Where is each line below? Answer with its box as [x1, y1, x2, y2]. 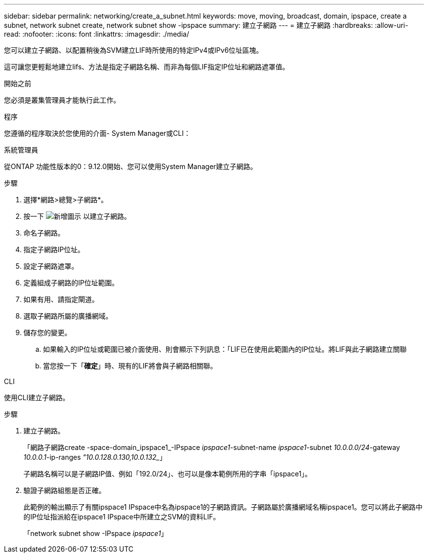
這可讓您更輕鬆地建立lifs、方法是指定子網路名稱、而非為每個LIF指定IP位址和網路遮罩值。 [4, 63, 289, 71]
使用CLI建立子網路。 [4, 393, 69, 402]
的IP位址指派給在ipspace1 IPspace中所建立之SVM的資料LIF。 [23, 513, 220, 521]
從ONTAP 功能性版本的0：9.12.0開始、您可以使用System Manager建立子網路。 [4, 162, 257, 171]
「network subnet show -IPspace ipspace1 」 [23, 529, 168, 537]
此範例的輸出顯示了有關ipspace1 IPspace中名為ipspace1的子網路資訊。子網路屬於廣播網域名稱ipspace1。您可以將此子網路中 [23, 503, 423, 511]
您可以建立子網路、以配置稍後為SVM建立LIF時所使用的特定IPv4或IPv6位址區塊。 [4, 46, 263, 54]
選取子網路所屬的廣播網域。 [23, 312, 112, 320]
